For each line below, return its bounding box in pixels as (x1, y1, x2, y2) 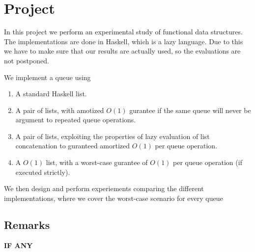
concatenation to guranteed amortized (15, 140, 130, 151)
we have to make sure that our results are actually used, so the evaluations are (4, 46, 241, 56)
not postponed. (4, 55, 49, 65)
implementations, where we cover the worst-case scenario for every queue (4, 193, 223, 203)
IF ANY (4, 240, 33, 250)
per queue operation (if (173, 157, 242, 168)
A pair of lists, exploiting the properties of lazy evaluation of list (15, 131, 210, 141)
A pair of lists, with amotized (15, 105, 104, 115)
